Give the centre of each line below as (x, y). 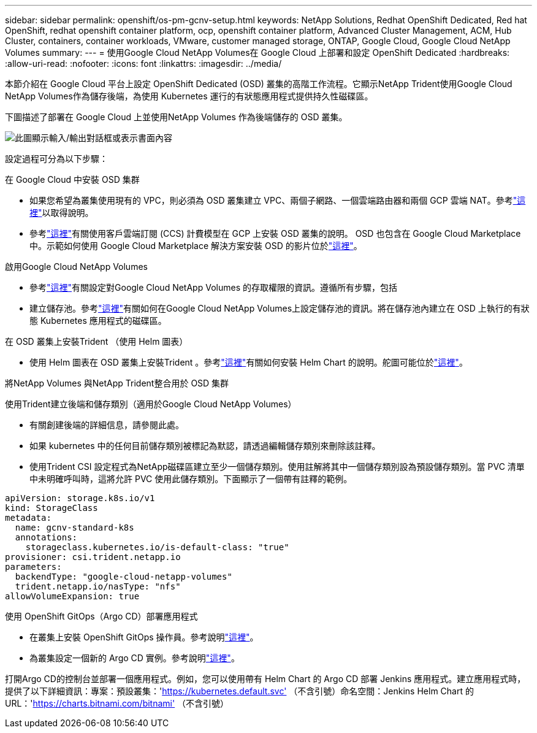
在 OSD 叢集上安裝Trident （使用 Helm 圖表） (97, 341)
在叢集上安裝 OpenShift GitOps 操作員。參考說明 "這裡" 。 (144, 637)
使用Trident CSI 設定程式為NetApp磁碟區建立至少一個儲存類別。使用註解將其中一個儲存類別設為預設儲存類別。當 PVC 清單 (277, 466)
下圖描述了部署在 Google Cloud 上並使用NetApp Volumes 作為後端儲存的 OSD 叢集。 (176, 117)
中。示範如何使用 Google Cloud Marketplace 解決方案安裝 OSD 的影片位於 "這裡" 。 (196, 246)
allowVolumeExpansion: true (72, 596)
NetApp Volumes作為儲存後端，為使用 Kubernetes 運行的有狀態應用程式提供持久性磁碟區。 (189, 96)
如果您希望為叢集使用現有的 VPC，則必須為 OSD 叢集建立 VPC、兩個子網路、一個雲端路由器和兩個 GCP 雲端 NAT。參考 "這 (278, 200)
